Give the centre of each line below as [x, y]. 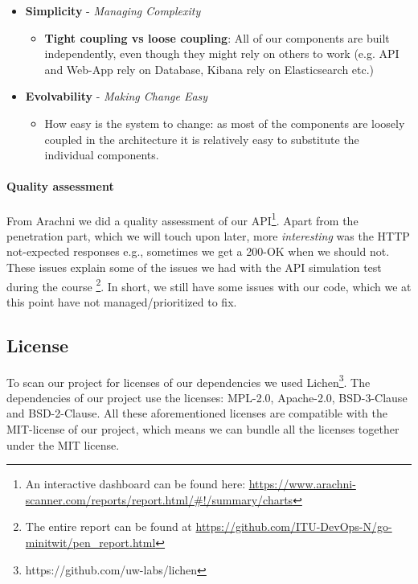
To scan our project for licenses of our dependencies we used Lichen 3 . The [189, 380]
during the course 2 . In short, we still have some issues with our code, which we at [209, 285]
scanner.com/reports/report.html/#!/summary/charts [159, 499]
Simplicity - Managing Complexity [113, 10]
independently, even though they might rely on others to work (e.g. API [222, 53]
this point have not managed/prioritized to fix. [122, 301]
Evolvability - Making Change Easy [117, 96]
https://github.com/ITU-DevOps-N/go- [294, 526]
